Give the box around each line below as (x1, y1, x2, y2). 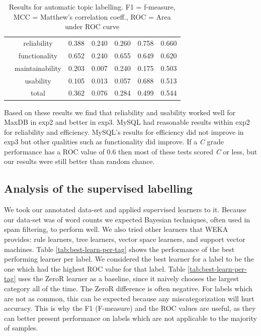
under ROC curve (65, 21, 120, 32)
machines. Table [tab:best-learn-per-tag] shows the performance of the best (4, 243, 235, 254)
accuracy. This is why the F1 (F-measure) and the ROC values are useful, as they (4, 303, 256, 313)
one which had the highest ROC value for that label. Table (4, 263, 186, 274)
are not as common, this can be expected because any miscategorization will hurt (4, 293, 254, 303)
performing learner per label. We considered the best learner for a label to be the (4, 254, 254, 264)
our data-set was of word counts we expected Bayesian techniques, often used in (4, 214, 250, 224)
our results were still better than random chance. (4, 156, 155, 166)
